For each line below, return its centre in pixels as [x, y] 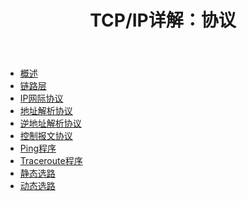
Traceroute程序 [51, 161]
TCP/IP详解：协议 [163, 20]
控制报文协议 [46, 136]
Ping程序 [38, 148]
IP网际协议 [41, 98]
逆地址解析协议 [50, 123]
